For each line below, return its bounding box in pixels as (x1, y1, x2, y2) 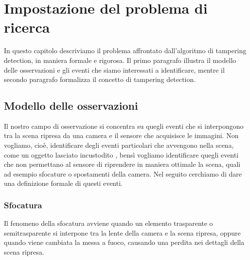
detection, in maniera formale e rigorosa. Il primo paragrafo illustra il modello (4, 55, 236, 65)
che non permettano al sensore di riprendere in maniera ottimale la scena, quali (4, 159, 241, 169)
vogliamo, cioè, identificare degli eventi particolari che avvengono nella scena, (4, 140, 234, 150)
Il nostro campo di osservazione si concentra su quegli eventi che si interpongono (4, 120, 244, 131)
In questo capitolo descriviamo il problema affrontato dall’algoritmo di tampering (4, 45, 247, 56)
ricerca (4, 17, 50, 37)
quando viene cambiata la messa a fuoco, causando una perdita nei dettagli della (4, 237, 245, 247)
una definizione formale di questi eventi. (4, 178, 123, 188)
